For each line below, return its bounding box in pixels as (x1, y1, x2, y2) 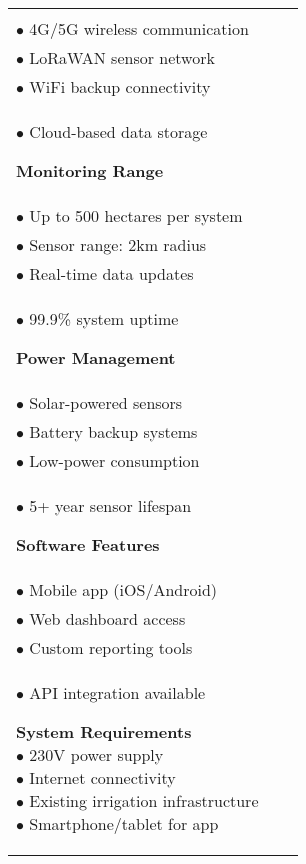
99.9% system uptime (29, 307, 179, 330)
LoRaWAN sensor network (29, 46, 215, 69)
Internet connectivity (29, 766, 176, 789)
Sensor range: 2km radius (29, 233, 207, 256)
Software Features (16, 533, 160, 556)
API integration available (29, 681, 206, 704)
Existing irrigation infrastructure (29, 789, 259, 812)
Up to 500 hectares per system (29, 204, 243, 227)
